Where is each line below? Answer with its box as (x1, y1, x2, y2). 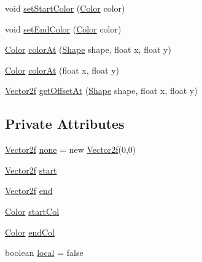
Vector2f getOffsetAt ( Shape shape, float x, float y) (5, 84, 198, 97)
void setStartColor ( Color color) (5, 2, 125, 14)
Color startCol (5, 204, 60, 217)
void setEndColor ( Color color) (5, 22, 122, 35)
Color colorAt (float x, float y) (5, 63, 120, 76)
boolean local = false (5, 246, 84, 259)
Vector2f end (5, 184, 53, 197)
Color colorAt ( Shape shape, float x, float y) (5, 43, 171, 56)
